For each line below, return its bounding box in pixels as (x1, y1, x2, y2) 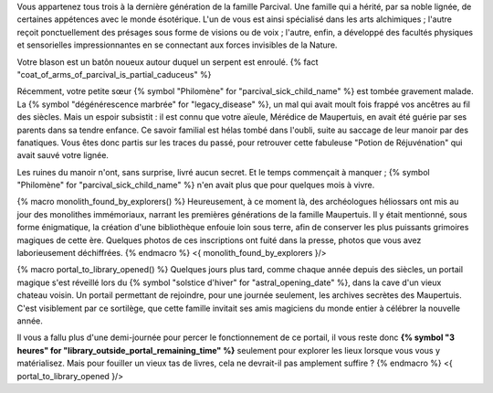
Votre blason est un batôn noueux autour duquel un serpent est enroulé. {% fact (16, 56, 319, 68)
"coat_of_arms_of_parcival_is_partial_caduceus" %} (16, 69, 212, 80)
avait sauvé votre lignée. (16, 150, 110, 161)
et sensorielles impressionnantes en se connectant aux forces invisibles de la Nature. (16, 39, 338, 50)
